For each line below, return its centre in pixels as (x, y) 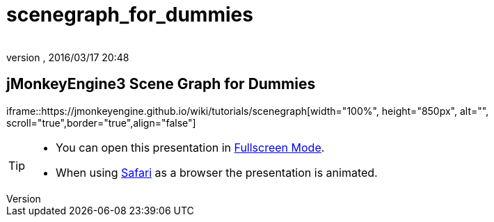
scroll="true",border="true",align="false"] (101, 122)
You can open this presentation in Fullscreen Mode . (190, 147)
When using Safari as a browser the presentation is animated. (217, 172)
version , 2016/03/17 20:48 (68, 57)
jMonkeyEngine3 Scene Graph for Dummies (161, 84)
